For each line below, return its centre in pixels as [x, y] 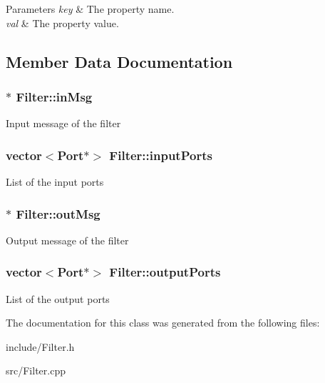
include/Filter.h [40, 346]
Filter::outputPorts [165, 272]
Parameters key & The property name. [90, 9]
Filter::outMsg [58, 213]
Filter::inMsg [54, 96]
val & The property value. [62, 23]
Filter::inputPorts [161, 155]
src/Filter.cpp [36, 370]
